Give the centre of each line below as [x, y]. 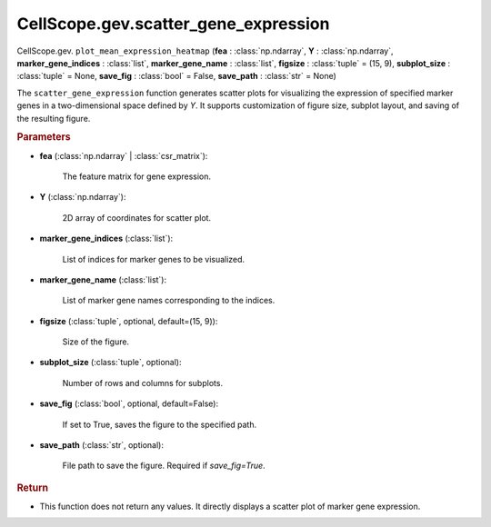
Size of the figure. [96, 342]
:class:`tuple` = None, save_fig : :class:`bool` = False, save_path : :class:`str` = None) [176, 76]
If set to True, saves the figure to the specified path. [160, 424]
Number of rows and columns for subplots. [142, 383]
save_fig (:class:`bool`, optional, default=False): [129, 403]
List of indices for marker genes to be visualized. [154, 259]
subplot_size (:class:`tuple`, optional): [110, 363]
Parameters [44, 137]
